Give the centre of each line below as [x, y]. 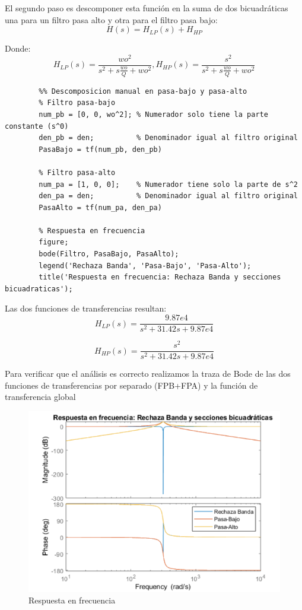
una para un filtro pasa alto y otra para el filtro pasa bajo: [111, 19]
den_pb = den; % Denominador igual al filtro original [168, 138]
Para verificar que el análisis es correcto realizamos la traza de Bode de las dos [148, 374]
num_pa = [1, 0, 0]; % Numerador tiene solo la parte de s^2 [168, 184]
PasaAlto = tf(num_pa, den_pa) [100, 207]
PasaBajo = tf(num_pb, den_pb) [100, 149]
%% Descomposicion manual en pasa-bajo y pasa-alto [143, 91]
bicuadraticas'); [39, 289]
